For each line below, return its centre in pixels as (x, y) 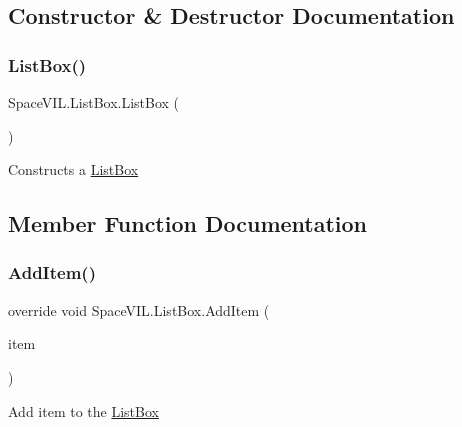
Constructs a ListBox (73, 169)
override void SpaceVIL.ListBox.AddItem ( (139, 309)
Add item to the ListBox (83, 410)
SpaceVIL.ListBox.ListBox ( (94, 102)
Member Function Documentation (188, 223)
